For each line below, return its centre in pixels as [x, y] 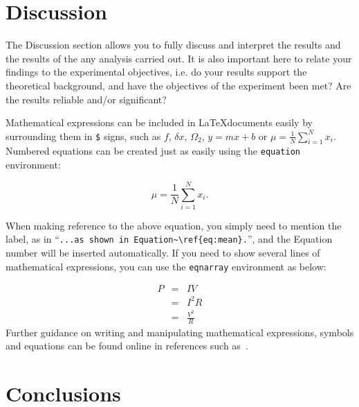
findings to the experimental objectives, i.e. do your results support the [156, 72]
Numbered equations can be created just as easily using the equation [153, 151]
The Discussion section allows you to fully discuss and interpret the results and [173, 45]
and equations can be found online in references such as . [127, 346]
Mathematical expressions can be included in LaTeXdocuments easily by [159, 122]
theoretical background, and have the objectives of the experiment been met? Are [178, 85]
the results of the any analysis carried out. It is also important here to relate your [179, 58]
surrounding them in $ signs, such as [83, 136]
